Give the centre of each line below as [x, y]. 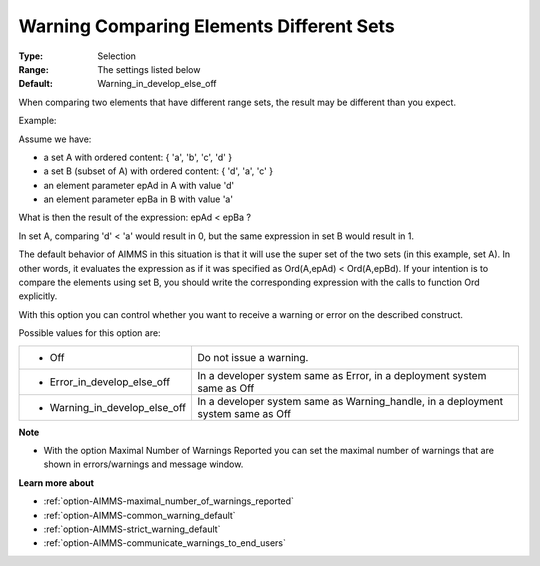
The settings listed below [149, 69]
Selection [117, 56]
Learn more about [56, 482]
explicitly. [38, 296]
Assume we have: [55, 139]
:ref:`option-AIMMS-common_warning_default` [139, 515]
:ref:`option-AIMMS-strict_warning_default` [132, 529]
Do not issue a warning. [252, 357]
